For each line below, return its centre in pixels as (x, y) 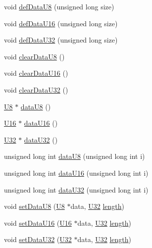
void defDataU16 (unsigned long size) (61, 23)
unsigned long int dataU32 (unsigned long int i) (76, 189)
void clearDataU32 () (36, 89)
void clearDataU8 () (34, 56)
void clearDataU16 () (36, 73)
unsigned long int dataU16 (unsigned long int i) (76, 173)
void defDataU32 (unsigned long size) (61, 40)
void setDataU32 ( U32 (38, 239)
